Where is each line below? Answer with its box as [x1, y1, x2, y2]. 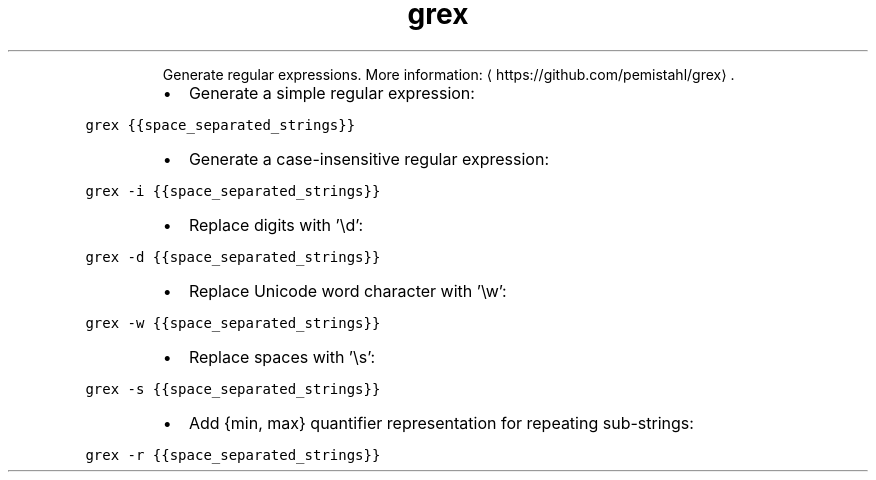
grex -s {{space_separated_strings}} [85, 380, 381, 397]
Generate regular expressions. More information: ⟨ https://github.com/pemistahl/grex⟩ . [162, 65, 735, 83]
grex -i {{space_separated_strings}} [85, 182, 381, 199]
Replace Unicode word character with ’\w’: [188, 280, 507, 301]
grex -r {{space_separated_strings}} [85, 446, 381, 463]
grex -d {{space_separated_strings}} [85, 248, 381, 265]
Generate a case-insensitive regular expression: [188, 148, 549, 169]
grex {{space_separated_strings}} [85, 116, 356, 133]
